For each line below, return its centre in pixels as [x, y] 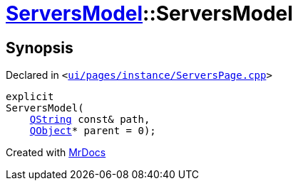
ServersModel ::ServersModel [149, 13]
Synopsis [40, 48]
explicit [30, 97]
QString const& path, [90, 120]
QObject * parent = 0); [93, 131]
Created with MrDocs [56, 153]
